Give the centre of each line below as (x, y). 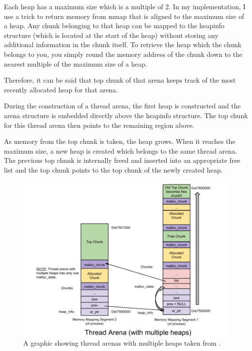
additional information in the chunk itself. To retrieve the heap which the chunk (123, 44)
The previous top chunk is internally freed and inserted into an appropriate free (122, 160)
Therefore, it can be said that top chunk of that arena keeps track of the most (120, 80)
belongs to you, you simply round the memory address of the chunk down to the (123, 54)
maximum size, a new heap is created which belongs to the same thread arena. (121, 150)
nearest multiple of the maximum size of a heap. (76, 63)
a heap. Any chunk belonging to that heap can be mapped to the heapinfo (114, 26)
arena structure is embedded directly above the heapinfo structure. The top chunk (126, 115)
